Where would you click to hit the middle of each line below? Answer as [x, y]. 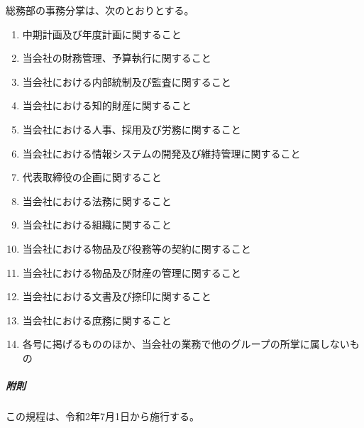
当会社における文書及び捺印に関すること [117, 296]
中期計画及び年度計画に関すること [102, 34]
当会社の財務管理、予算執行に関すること [117, 58]
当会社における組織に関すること [97, 225]
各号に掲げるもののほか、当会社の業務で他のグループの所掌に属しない [186, 344]
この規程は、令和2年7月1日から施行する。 [103, 416]
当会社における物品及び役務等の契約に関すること [137, 248]
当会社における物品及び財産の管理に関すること [132, 272]
